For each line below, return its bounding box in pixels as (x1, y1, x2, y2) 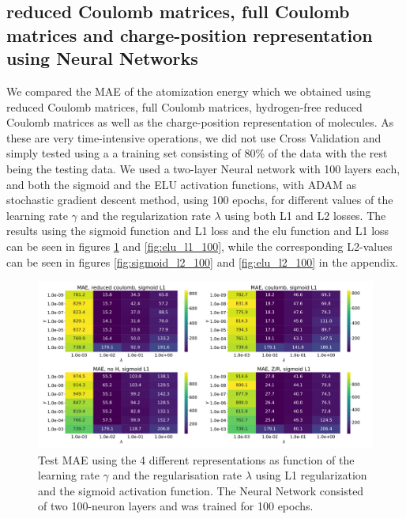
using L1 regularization (255, 467, 367, 483)
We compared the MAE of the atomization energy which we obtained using (6, 82, 371, 99)
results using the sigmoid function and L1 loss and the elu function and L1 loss (6, 222, 389, 239)
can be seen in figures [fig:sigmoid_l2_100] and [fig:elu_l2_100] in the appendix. (6, 253, 399, 270)
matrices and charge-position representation (6, 22, 373, 47)
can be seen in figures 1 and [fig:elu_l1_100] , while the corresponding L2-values (6, 237, 393, 254)
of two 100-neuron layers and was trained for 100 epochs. (38, 498, 314, 514)
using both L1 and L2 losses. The (224, 206, 386, 223)
